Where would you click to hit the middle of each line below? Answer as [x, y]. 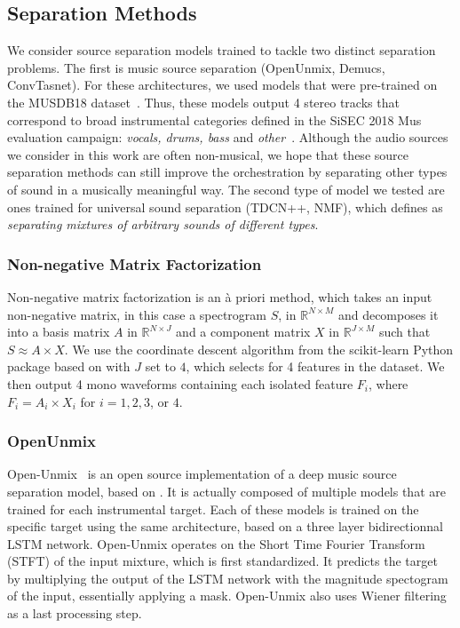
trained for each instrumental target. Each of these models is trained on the [213, 509]
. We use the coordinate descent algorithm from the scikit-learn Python [259, 349]
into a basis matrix [59, 332]
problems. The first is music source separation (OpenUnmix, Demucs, [196, 67]
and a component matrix [243, 332]
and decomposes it [388, 314]
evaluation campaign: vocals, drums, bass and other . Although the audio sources [228, 137]
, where [388, 383]
